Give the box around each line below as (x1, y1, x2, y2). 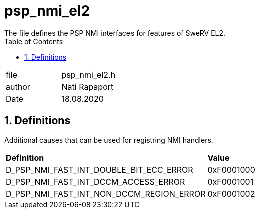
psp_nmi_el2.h (61, 69, 116, 80)
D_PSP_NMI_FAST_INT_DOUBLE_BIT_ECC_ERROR (6, 164, 193, 175)
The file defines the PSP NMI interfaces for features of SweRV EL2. (4, 28, 226, 37)
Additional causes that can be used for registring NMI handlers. (4, 135, 213, 144)
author (6, 81, 30, 92)
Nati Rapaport (61, 81, 114, 92)
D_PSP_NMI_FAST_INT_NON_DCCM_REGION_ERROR (6, 188, 206, 199)
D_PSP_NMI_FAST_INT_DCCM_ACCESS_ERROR (6, 176, 185, 187)
